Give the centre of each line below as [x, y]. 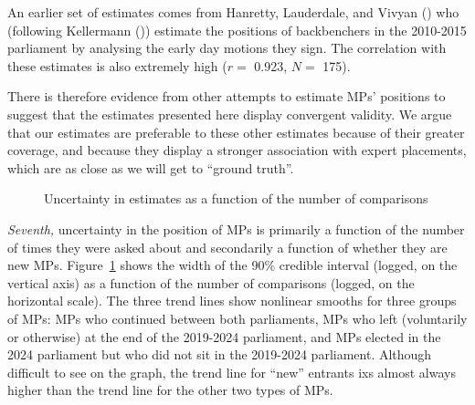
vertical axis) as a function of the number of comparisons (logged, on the [211, 282]
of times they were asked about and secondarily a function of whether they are [227, 247]
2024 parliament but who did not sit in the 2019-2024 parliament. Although [220, 354]
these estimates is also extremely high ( [117, 65]
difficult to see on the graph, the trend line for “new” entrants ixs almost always [232, 372]
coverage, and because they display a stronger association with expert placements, [237, 150]
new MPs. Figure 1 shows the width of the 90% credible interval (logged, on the [232, 265]
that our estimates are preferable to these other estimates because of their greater [236, 132]
